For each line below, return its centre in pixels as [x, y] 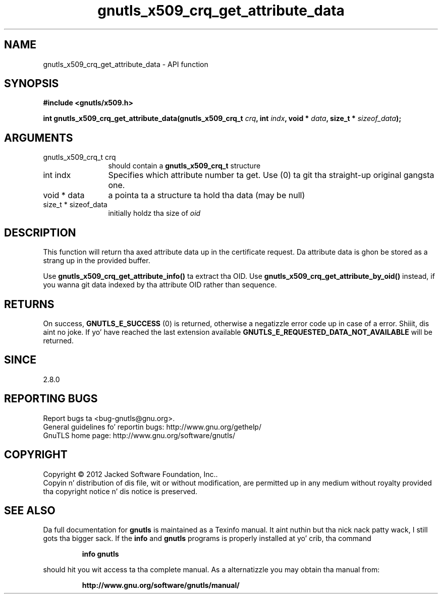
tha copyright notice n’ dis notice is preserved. [120, 491]
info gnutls [100, 554]
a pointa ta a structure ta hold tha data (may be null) [207, 195]
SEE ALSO [30, 510]
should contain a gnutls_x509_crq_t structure [184, 166]
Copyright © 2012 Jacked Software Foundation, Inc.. [130, 474]
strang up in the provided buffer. [97, 261]
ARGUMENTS [39, 138]
